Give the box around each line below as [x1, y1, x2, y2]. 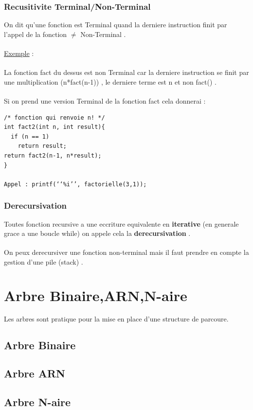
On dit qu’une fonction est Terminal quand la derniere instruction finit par [4, 19, 227, 30]
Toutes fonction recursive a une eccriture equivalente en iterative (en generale [4, 218, 239, 229]
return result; [18, 143, 67, 150]
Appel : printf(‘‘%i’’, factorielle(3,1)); [4, 180, 147, 188]
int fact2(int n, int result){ [4, 124, 105, 131]
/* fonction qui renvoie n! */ [4, 114, 105, 121]
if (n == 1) [11, 133, 50, 140]
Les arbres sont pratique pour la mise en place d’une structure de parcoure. [4, 313, 229, 323]
